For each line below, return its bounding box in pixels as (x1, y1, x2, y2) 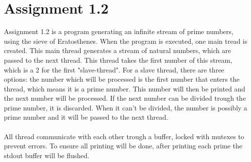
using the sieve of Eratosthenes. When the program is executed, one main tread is (4, 36, 248, 46)
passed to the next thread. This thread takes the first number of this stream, (4, 54, 233, 65)
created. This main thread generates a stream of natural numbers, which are (4, 45, 231, 55)
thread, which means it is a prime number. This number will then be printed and (4, 83, 246, 93)
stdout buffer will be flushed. (4, 150, 89, 160)
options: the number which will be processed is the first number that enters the (4, 74, 240, 84)
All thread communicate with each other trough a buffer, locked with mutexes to (4, 131, 244, 141)
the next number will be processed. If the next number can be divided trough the (4, 93, 246, 103)
